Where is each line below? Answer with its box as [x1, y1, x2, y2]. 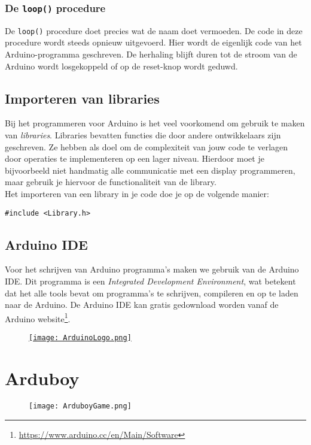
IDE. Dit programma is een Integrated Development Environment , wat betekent [5, 275, 296, 287]
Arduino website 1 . [5, 310, 71, 325]
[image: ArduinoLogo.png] [29, 334, 132, 343]
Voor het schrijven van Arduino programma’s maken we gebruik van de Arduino [5, 263, 299, 276]
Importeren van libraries [5, 89, 160, 107]
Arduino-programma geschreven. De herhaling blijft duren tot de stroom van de [5, 48, 297, 60]
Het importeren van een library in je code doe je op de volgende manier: [5, 187, 269, 199]
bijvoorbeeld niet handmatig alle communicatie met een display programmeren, [5, 164, 295, 176]
